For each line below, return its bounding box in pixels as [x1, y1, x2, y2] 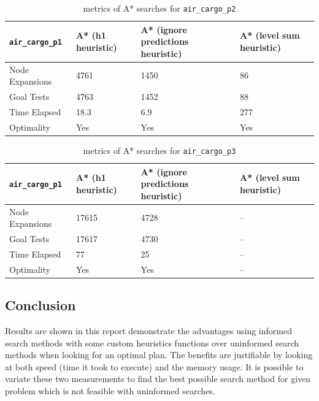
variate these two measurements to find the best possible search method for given [5, 372, 311, 385]
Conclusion [5, 296, 76, 315]
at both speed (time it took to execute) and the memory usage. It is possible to [5, 360, 304, 373]
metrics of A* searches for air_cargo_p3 [83, 143, 236, 156]
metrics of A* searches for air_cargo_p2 [83, 2, 236, 14]
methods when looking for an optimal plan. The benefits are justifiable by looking [5, 348, 313, 361]
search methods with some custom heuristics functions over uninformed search [5, 336, 299, 349]
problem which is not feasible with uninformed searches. [5, 384, 215, 397]
